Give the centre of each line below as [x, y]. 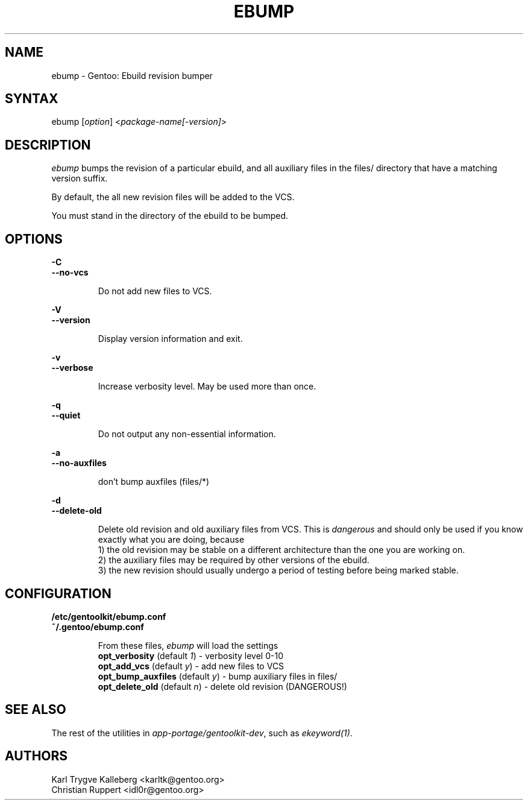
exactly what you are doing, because [171, 540]
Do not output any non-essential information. [187, 434]
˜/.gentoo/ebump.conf [98, 627]
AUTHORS [36, 756]
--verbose [72, 368]
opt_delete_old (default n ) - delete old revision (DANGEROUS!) [222, 686]
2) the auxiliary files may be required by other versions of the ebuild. [234, 560]
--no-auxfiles [79, 463]
